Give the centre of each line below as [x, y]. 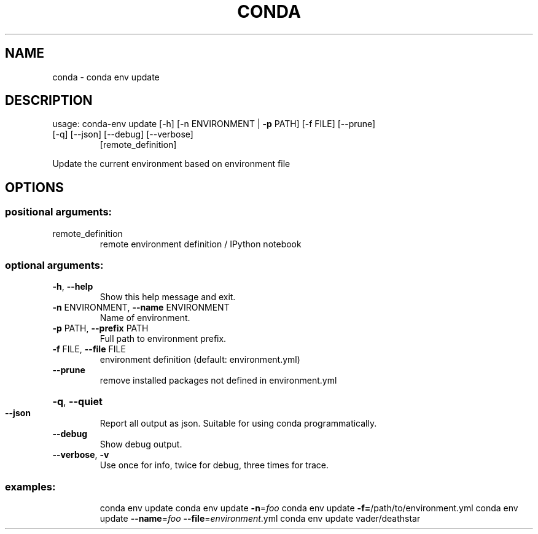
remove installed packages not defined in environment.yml [218, 381]
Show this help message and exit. [168, 297]
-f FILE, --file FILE [89, 349]
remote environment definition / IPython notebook [201, 244]
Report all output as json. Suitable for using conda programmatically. [238, 424]
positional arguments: [59, 212]
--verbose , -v [81, 455]
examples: [30, 486]
